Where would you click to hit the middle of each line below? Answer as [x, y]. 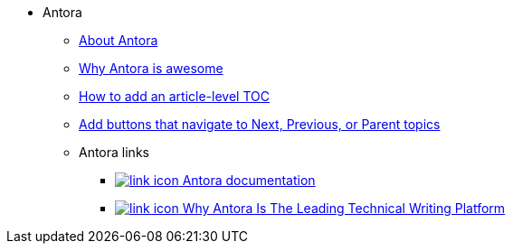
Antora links [114, 152]
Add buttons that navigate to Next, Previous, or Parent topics [260, 124]
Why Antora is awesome [151, 68]
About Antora [119, 40]
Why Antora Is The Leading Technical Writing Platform [344, 208]
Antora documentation [249, 180]
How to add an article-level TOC [174, 96]
